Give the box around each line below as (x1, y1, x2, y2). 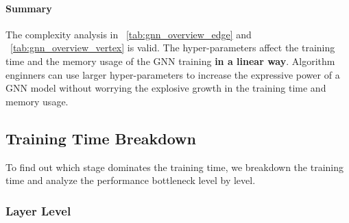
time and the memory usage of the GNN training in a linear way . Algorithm (5, 53, 335, 68)
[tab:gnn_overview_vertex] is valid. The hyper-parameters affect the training (10, 40, 335, 55)
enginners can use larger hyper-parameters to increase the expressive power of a (5, 67, 340, 81)
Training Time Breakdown (5, 127, 196, 148)
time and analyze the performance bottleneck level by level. (5, 173, 256, 187)
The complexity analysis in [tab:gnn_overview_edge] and (5, 27, 252, 41)
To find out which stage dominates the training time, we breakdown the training (5, 159, 344, 174)
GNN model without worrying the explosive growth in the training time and (5, 81, 326, 95)
